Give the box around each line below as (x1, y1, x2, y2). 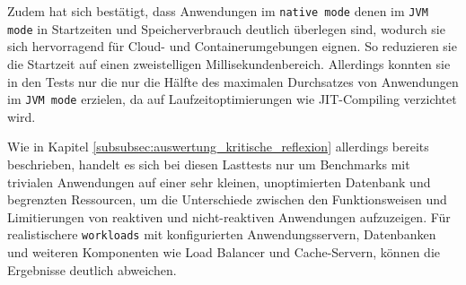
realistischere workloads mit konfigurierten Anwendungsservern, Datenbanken (7, 225, 436, 244)
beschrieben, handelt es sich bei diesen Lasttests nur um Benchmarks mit (7, 154, 410, 173)
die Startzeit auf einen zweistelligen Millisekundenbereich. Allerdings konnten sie (7, 54, 451, 73)
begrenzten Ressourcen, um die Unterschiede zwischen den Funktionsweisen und (7, 190, 447, 209)
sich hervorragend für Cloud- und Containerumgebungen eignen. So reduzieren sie (7, 37, 457, 56)
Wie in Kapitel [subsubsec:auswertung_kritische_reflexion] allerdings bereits (7, 137, 429, 156)
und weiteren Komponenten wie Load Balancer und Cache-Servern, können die (7, 242, 440, 261)
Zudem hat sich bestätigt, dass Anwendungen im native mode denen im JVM (7, 2, 428, 20)
